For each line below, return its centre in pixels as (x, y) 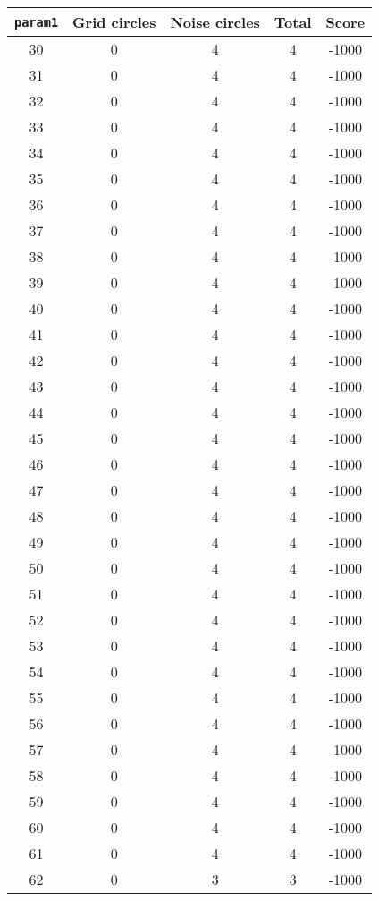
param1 (37, 22)
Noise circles (215, 22)
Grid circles (114, 22)
